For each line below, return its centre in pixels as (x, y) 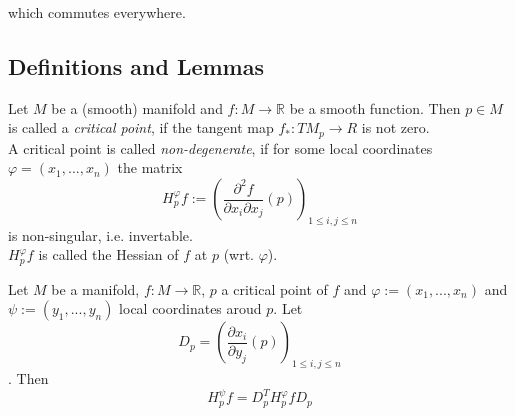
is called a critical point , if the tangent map (141, 127)
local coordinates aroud (190, 308)
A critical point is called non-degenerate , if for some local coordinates (220, 147)
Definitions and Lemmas (136, 65)
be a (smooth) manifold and (137, 107)
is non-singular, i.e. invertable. (100, 234)
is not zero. (395, 127)
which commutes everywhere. (97, 12)
